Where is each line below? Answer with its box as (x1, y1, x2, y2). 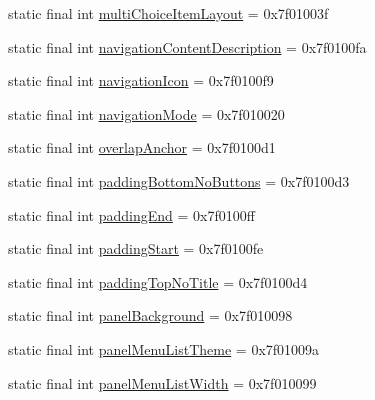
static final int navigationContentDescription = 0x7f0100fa (8, 36, 367, 57)
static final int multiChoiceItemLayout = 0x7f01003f (8, 3, 329, 23)
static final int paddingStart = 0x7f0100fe (8, 238, 264, 259)
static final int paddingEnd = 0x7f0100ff (8, 204, 255, 225)
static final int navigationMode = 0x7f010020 (8, 103, 285, 124)
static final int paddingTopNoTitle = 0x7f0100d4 (8, 271, 308, 292)
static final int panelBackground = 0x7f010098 (8, 305, 293, 326)
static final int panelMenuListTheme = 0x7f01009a (8, 338, 320, 359)
